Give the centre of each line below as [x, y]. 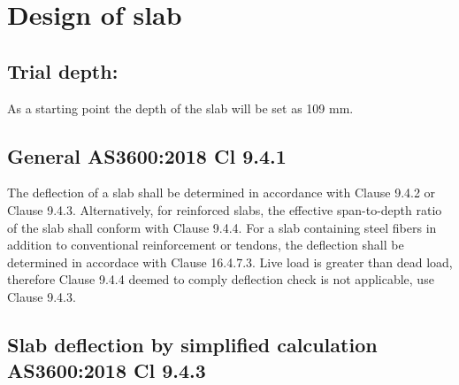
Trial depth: [63, 70]
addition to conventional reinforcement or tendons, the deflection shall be [206, 245]
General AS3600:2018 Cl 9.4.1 [147, 155]
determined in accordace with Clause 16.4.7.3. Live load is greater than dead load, [230, 262]
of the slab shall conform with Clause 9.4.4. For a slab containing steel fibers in [222, 227]
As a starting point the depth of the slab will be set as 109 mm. [180, 108]
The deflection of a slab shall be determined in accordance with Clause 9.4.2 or [222, 192]
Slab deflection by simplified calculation [192, 344]
